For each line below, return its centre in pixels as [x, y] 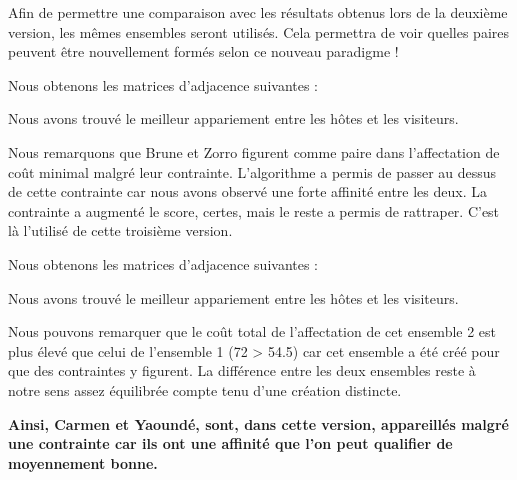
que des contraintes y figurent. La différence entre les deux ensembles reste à [242, 370]
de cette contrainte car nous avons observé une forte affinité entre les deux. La [247, 191]
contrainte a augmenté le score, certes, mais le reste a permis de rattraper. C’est [254, 210]
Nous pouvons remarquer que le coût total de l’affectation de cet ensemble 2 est [252, 331]
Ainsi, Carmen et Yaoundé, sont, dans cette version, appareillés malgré [258, 423]
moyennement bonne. [83, 462]
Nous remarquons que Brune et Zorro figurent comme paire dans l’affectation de [254, 151]
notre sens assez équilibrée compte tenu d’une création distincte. [205, 389]
